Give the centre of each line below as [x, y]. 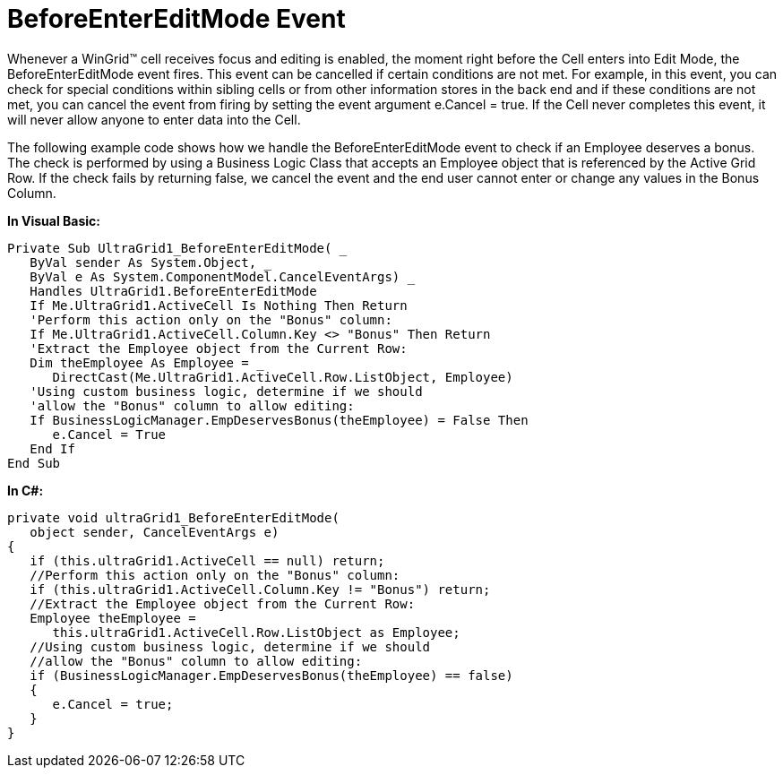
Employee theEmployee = [113, 618]
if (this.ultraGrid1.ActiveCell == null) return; [207, 560]
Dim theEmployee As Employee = [139, 362]
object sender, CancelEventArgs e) [155, 532]
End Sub [34, 463]
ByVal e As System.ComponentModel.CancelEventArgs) [215, 276]
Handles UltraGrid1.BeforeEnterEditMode [173, 291]
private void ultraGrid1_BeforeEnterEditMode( [173, 517]
